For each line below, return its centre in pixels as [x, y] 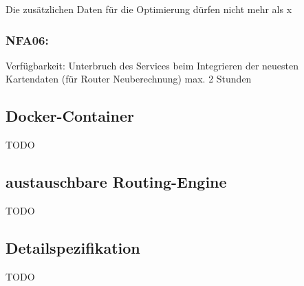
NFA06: [27, 40]
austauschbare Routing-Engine [116, 182]
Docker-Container [70, 116]
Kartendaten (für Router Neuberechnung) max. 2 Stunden [129, 79]
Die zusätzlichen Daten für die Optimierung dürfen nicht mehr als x [149, 9]
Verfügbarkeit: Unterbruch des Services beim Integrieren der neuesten [152, 65]
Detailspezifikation [73, 247]
